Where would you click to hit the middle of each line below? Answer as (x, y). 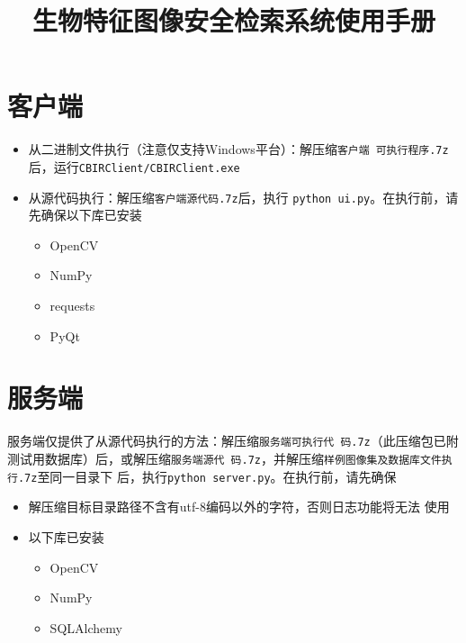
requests (72, 306)
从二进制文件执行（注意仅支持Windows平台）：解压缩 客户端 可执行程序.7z (238, 149)
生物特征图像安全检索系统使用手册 (233, 20)
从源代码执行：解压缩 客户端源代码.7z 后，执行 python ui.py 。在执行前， (237, 197)
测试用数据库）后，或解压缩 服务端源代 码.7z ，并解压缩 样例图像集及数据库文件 (224, 459)
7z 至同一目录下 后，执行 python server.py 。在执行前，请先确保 (211, 476)
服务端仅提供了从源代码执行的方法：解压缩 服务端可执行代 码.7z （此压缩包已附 (233, 441)
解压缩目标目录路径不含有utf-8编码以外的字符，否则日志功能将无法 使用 (239, 507)
